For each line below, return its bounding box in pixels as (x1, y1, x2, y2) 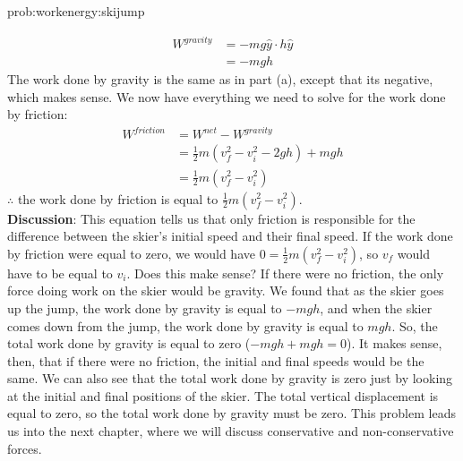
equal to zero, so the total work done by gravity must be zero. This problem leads (7, 404, 456, 423)
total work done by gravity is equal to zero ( (7, 334, 251, 353)
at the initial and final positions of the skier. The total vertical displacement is (7, 386, 439, 405)
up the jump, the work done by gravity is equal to (7, 298, 282, 317)
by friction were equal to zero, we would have (7, 243, 255, 262)
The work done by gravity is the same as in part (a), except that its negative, (7, 70, 433, 89)
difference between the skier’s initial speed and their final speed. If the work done (7, 226, 453, 245)
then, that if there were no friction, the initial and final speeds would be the (7, 351, 424, 370)
